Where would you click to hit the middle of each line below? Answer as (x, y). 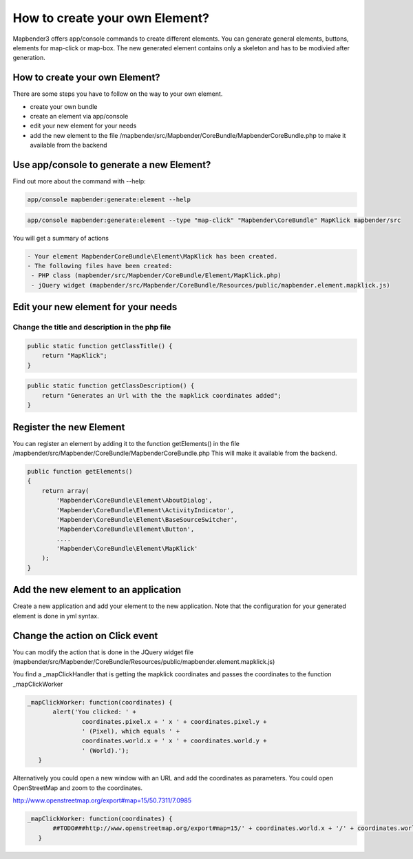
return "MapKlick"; (75, 356)
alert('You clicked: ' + (95, 712)
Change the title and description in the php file (92, 327)
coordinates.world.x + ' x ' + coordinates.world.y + (174, 741)
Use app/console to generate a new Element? (112, 165)
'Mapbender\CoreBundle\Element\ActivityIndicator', (145, 510)
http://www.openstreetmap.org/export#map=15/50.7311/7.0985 (102, 800)
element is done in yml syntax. (56, 616)
